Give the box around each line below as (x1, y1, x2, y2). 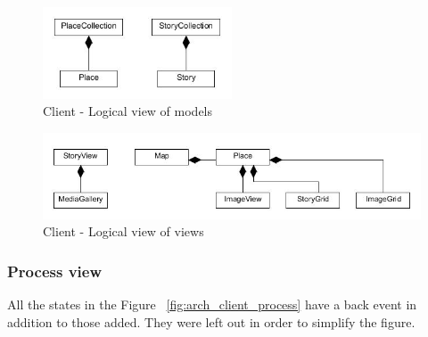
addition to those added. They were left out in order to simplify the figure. (7, 312, 416, 331)
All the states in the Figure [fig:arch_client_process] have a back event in (7, 295, 417, 314)
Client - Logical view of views (43, 222, 204, 241)
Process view (7, 259, 103, 282)
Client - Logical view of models (43, 102, 213, 120)
